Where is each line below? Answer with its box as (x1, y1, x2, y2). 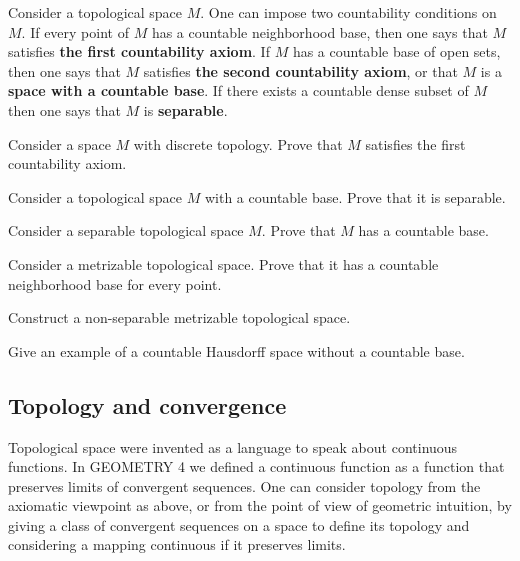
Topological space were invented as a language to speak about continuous (8, 436, 458, 457)
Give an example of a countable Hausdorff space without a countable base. (8, 340, 465, 361)
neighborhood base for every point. (8, 273, 222, 294)
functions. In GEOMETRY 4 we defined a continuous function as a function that (8, 456, 505, 477)
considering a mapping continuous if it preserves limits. (8, 534, 346, 555)
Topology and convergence (8, 389, 287, 420)
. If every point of (21, 21, 129, 42)
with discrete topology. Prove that (133, 133, 343, 154)
